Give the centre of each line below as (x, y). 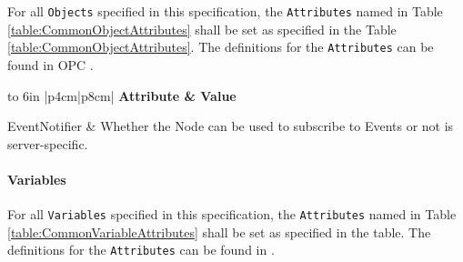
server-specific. (48, 143)
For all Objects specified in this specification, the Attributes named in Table (225, 11)
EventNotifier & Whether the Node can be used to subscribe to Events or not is (231, 126)
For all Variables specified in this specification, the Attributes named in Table (232, 214)
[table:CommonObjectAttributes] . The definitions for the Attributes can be (221, 47)
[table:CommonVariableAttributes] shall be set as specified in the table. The (219, 232)
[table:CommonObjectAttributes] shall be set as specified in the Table (202, 29)
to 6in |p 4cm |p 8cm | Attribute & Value (122, 95)
